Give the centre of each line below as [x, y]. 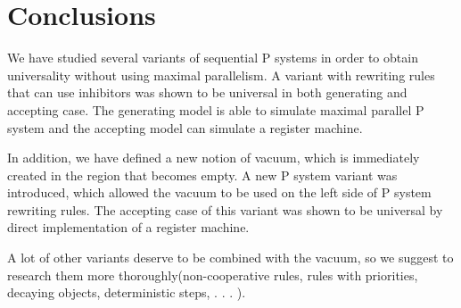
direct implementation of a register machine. [128, 227]
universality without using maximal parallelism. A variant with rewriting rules [221, 75]
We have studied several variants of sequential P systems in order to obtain [213, 58]
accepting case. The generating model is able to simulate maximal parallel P [216, 109]
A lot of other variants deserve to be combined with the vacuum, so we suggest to [230, 258]
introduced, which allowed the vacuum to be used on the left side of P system [219, 192]
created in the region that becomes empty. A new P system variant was [202, 175]
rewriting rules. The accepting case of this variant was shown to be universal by [225, 209]
